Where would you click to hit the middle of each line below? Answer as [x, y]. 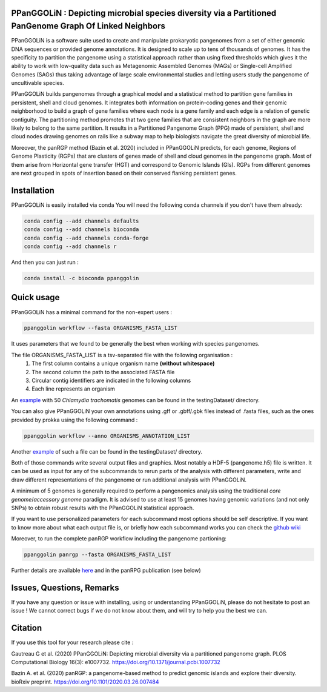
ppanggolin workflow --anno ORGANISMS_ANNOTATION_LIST [107, 436]
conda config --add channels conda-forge [86, 238]
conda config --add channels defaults [81, 221]
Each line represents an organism [73, 389]
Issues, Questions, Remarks [65, 587]
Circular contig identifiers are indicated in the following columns [111, 381]
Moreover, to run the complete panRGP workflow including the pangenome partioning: [119, 539]
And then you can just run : [45, 262]
